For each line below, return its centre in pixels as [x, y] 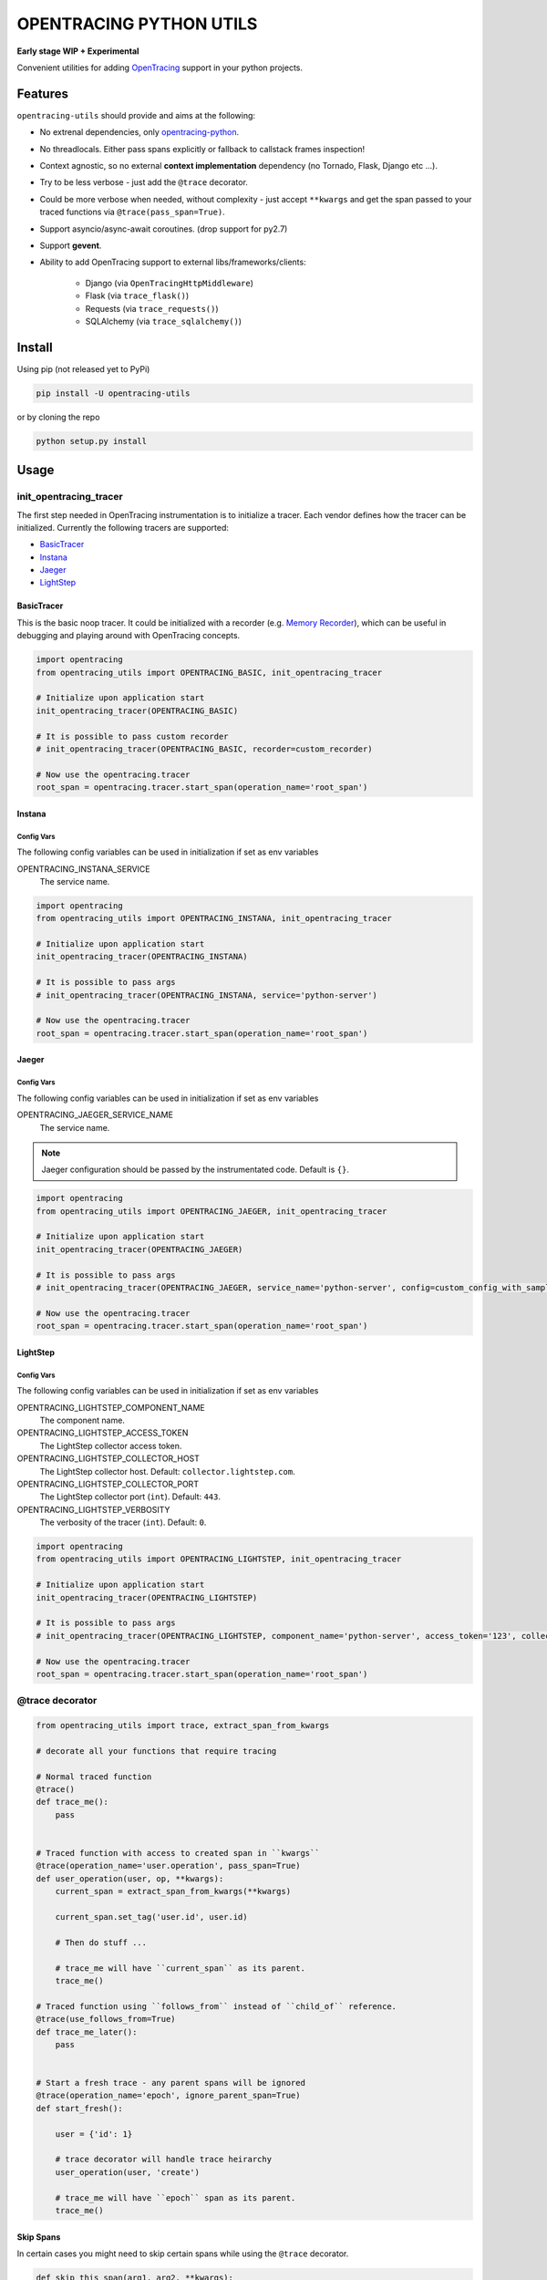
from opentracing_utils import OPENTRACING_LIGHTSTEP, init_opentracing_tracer [219, 1559]
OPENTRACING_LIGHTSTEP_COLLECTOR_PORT [108, 1484]
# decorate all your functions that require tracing [156, 1751]
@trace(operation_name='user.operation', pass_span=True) [168, 1866]
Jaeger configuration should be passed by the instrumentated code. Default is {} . [196, 1170]
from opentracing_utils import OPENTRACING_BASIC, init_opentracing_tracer [209, 672]
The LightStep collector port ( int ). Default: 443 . [130, 1497]
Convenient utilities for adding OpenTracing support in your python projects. [160, 67]
